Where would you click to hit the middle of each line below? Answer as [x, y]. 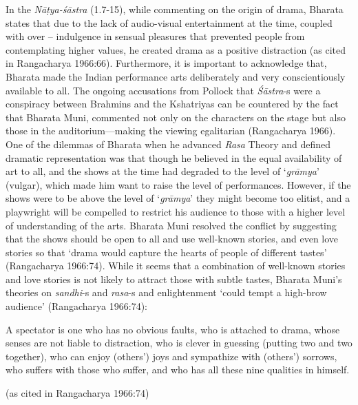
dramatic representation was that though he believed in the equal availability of [174, 157]
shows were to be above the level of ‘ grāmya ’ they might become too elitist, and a [178, 198]
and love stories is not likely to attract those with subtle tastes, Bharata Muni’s [174, 279]
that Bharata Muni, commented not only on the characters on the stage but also [176, 117]
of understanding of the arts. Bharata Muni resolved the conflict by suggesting [171, 225]
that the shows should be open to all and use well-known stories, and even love [172, 239]
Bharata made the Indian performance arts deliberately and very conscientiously [176, 76]
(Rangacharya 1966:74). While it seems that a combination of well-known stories [176, 266]
